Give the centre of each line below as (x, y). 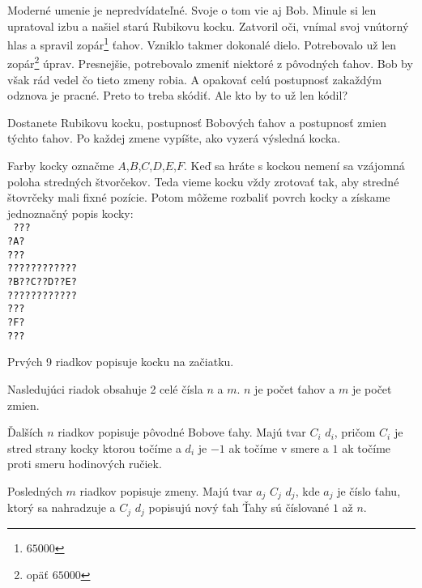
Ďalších (26, 432)
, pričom (355, 432)
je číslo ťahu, (369, 490)
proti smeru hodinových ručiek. (85, 464)
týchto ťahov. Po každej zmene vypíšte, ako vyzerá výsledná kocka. (174, 138)
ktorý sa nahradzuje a (62, 507)
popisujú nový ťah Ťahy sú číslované (239, 507)
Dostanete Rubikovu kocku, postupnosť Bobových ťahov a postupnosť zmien (197, 122)
